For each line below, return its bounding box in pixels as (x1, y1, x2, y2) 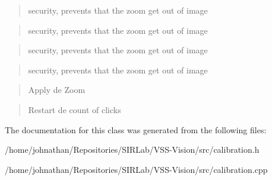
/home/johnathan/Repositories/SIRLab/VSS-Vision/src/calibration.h (5, 143, 260, 156)
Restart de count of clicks (28, 103, 121, 115)
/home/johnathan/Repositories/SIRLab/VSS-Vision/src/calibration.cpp (5, 163, 268, 175)
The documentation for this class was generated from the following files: (5, 123, 267, 136)
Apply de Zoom (28, 83, 86, 96)
